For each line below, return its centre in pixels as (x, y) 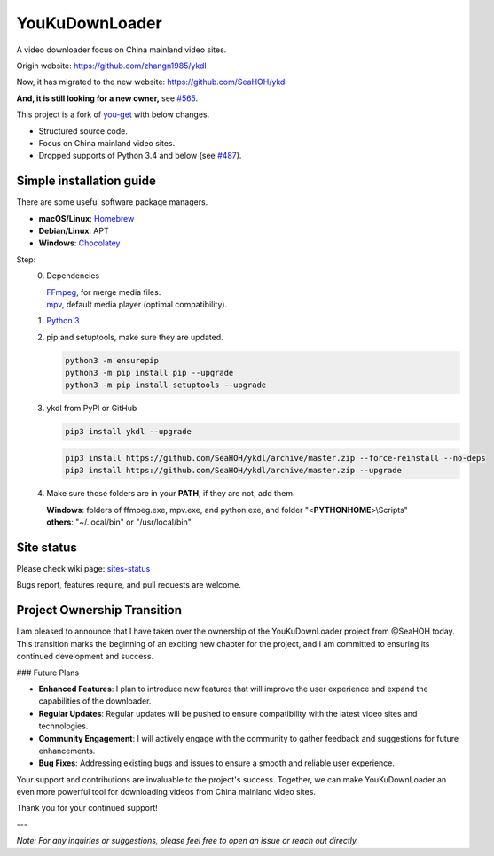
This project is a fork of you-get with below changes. (113, 114)
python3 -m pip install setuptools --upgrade (166, 385)
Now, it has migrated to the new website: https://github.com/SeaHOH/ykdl (152, 82)
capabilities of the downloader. (95, 701)
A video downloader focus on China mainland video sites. (122, 50)
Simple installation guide (86, 181)
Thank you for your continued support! (87, 808)
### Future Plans (48, 673)
